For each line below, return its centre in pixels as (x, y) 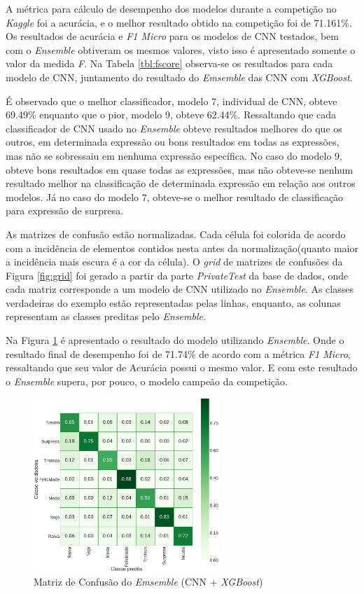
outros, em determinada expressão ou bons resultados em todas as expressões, (173, 142)
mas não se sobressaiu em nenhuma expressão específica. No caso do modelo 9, (174, 155)
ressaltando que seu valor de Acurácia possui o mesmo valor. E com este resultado (182, 367)
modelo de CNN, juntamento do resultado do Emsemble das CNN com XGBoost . (179, 77)
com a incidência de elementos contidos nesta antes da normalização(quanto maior (182, 248)
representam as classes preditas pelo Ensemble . (106, 316)
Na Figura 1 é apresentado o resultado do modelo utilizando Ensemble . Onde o (175, 340)
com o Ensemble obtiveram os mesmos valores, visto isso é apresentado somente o (181, 49)
